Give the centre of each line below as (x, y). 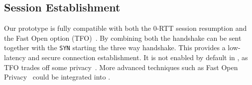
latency (15, 57)
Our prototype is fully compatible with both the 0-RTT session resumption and (126, 28)
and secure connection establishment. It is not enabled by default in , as (138, 57)
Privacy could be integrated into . (57, 77)
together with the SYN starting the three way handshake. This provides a (115, 47)
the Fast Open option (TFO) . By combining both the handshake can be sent (123, 38)
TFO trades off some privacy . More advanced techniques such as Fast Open (121, 67)
